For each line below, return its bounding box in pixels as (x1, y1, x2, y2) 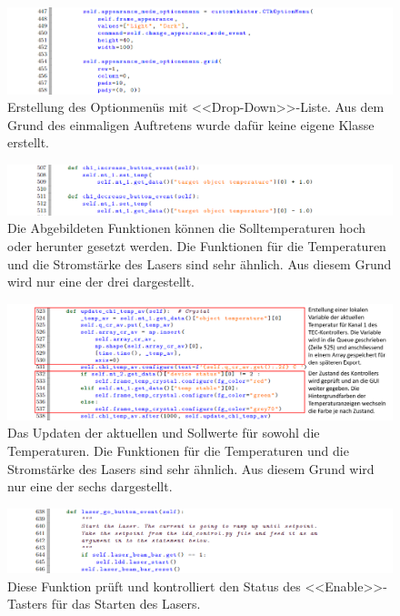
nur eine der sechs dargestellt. (7, 477, 173, 496)
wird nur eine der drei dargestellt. (7, 272, 195, 291)
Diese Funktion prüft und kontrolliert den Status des (7, 576, 301, 595)
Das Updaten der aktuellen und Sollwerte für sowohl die (7, 423, 320, 442)
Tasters (7, 594, 48, 613)
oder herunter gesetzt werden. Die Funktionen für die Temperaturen (7, 237, 386, 256)
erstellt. (7, 133, 50, 152)
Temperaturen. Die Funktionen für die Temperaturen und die (7, 440, 349, 459)
